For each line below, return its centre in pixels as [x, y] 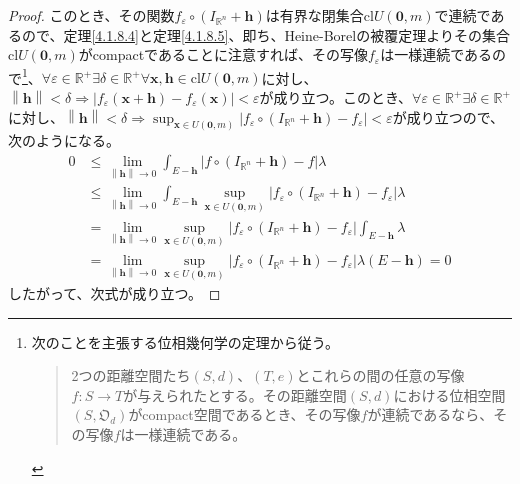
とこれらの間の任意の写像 [380, 375]
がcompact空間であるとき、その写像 [244, 414]
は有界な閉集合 [314, 15]
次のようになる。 [64, 140]
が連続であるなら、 [430, 414]
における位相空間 [449, 394]
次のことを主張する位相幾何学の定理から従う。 [185, 341]
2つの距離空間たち [131, 375]
